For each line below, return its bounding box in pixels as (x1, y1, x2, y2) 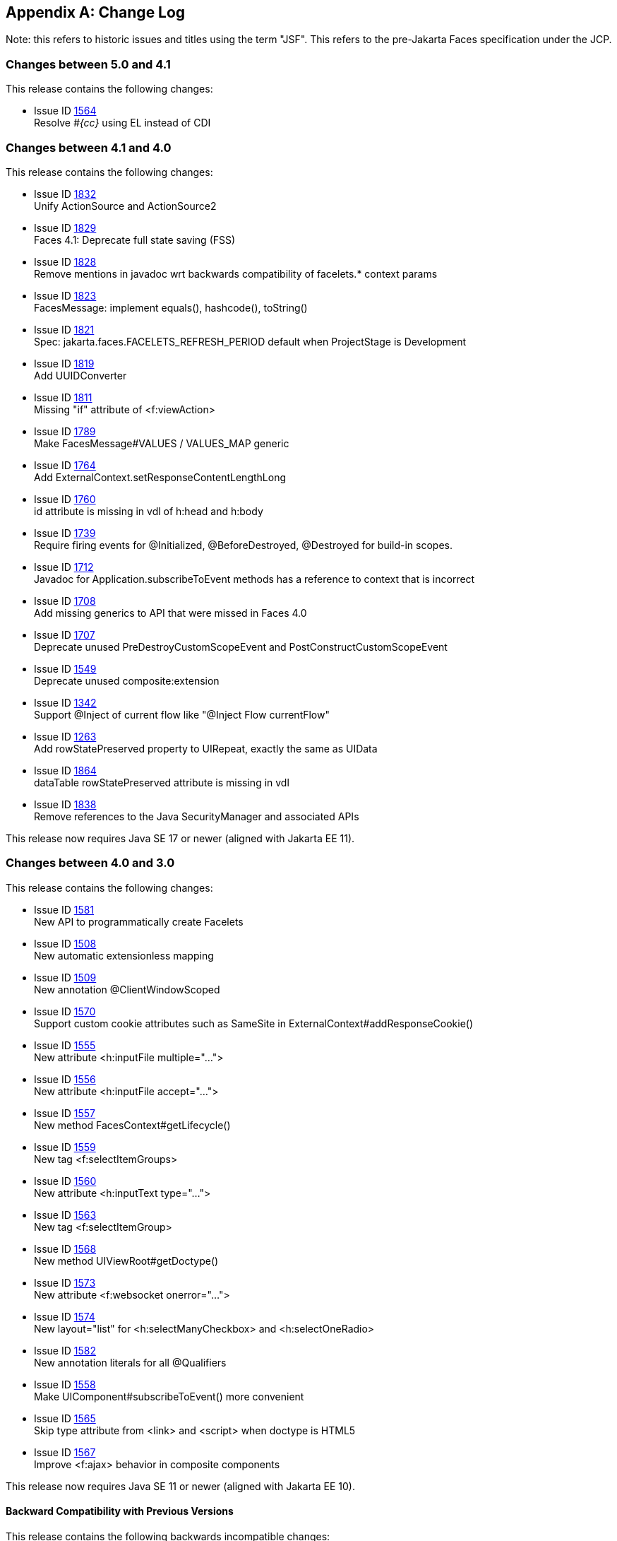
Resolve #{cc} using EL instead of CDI (34, 117, 211, 129)
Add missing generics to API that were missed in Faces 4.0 (34, 606, 307, 619)
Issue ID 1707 (34, 628, 95, 641)
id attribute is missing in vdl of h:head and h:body (34, 504, 263, 517)
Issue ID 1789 (34, 425, 96, 437)
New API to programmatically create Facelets (34, 915, 244, 928)
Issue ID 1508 (34, 937, 97, 950)
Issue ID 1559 (34, 1140, 96, 1153)
